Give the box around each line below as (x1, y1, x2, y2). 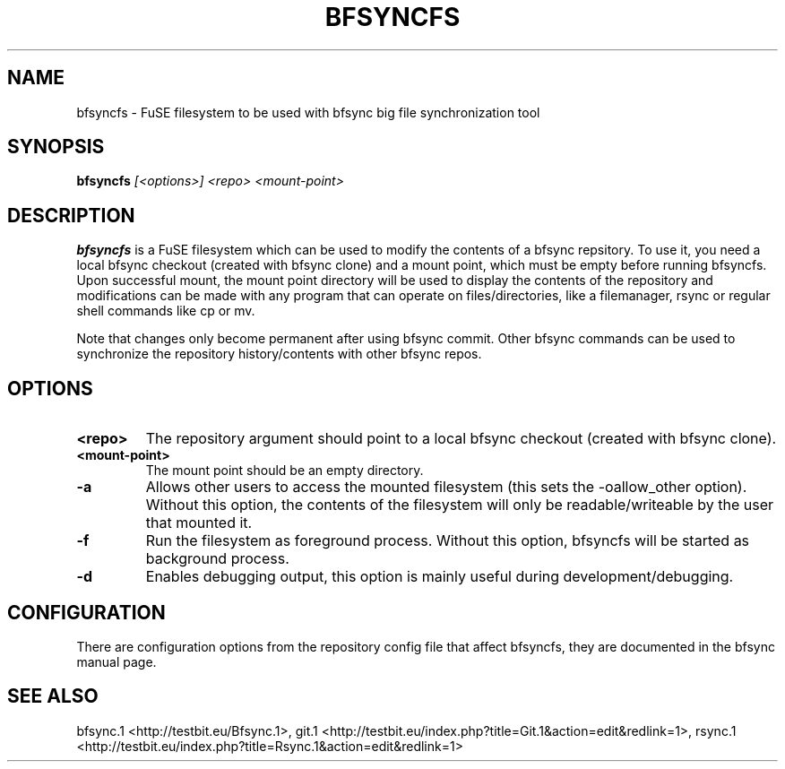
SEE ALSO (7, 685, 99, 708)
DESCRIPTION (7, 203, 135, 227)
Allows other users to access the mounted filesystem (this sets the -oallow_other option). (145, 478, 747, 497)
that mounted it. (145, 514, 253, 532)
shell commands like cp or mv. (76, 303, 255, 319)
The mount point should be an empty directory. (145, 462, 424, 479)
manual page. (76, 653, 157, 670)
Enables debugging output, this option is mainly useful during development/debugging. (145, 567, 734, 586)
